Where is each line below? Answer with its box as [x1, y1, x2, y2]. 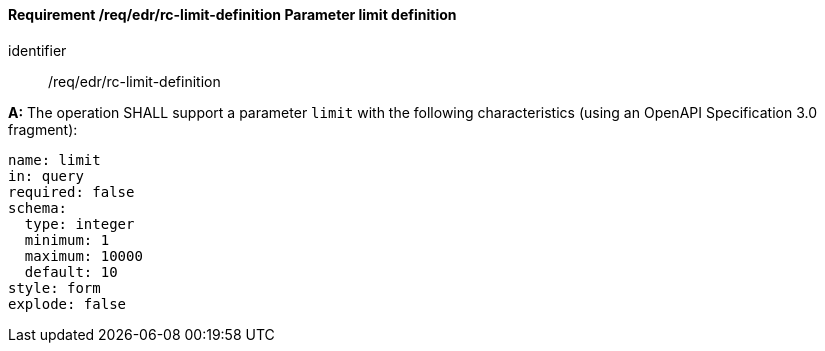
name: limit [8, 151, 101, 168]
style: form [8, 279, 101, 296]
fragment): [8, 120, 78, 138]
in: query [8, 167, 84, 184]
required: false [8, 183, 135, 200]
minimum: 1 [24, 231, 110, 248]
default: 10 [24, 263, 118, 280]
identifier [8, 41, 67, 59]
